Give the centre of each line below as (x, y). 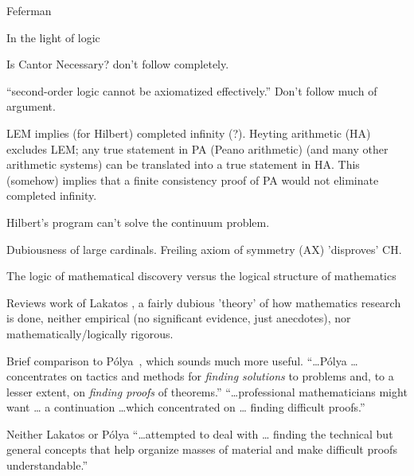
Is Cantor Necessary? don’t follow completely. (118, 64)
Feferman (29, 10)
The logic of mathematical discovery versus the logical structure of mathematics (201, 276)
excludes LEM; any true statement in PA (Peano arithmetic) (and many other (197, 148)
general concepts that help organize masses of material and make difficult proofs (202, 449)
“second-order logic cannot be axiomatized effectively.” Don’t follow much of (192, 90)
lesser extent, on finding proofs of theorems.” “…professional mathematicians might (207, 391)
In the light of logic (53, 37)
